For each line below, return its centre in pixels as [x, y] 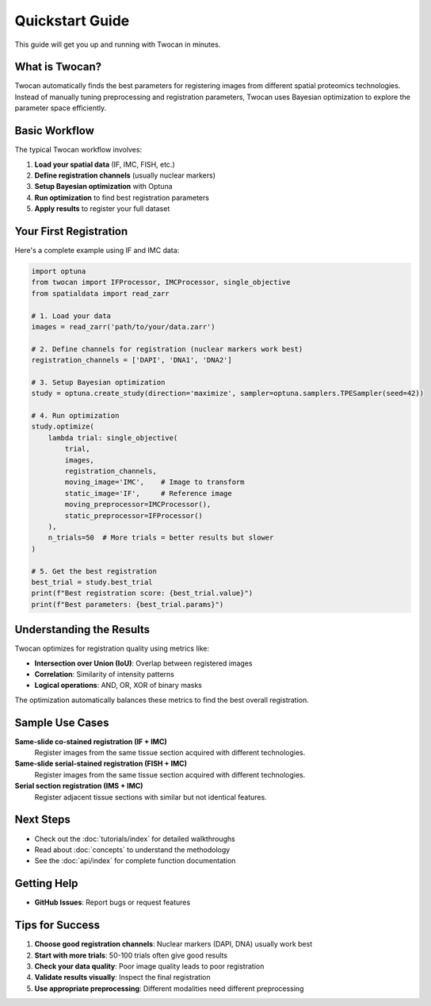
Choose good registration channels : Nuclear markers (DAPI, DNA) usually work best [174, 944]
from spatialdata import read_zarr [100, 293]
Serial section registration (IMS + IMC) [79, 786]
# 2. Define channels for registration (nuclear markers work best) [167, 349]
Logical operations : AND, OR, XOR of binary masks [118, 685]
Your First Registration [71, 231]
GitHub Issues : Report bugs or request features [113, 902]
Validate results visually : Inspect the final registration [122, 977]
